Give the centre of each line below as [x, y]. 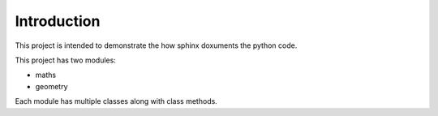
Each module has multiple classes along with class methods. [116, 101]
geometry [52, 86]
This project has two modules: [66, 60]
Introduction [58, 21]
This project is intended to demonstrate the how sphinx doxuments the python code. [156, 45]
